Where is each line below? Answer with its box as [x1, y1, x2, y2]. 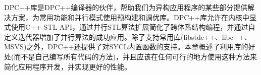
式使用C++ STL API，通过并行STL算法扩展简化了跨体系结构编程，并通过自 [4, 22, 255, 32]
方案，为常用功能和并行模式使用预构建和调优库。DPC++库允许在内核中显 [11, 12, 257, 22]
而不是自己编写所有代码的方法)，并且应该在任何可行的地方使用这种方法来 [14, 51, 257, 61]
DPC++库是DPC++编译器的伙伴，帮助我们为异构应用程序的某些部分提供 [4, 2, 248, 12]
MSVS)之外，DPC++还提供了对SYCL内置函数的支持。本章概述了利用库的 [4, 41, 248, 52]
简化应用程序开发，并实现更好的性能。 [4, 61, 131, 71]
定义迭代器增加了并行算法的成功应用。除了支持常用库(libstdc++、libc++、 [4, 31, 251, 42]
